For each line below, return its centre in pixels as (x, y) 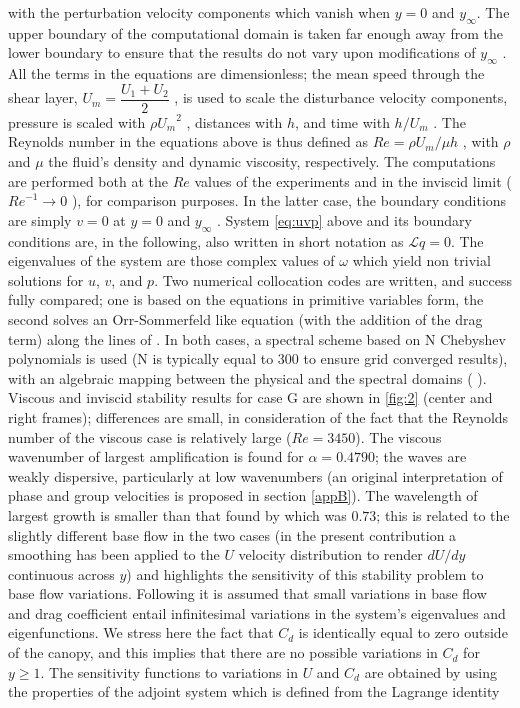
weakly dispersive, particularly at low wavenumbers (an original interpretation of (255, 475)
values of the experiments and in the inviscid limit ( (353, 180)
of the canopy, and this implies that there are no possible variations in (223, 652)
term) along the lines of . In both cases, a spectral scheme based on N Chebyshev (257, 338)
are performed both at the (88, 180)
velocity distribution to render (330, 554)
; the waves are (421, 456)
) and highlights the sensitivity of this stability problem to (305, 573)
